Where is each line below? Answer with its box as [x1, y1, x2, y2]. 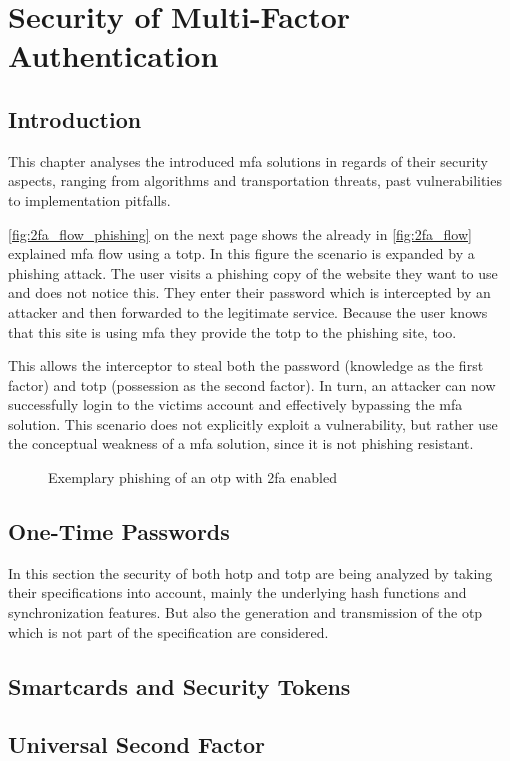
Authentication [8, 35, 219, 76]
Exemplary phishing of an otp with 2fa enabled [48, 467, 337, 488]
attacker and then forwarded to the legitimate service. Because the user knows [8, 301, 488, 322]
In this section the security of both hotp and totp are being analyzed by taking [8, 562, 493, 583]
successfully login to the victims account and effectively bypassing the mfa [8, 394, 463, 415]
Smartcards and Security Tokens [8, 670, 351, 701]
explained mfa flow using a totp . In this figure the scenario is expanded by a [8, 243, 475, 264]
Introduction [8, 103, 142, 134]
